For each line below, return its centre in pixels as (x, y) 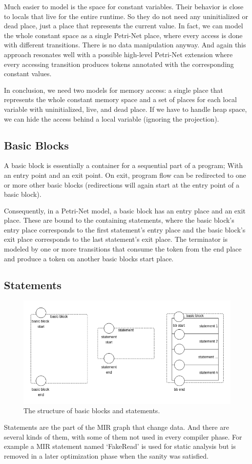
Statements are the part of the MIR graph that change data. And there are (116, 427)
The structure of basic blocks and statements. (92, 411)
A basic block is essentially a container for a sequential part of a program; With (124, 165)
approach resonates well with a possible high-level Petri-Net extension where (118, 54)
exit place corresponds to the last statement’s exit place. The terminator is (116, 239)
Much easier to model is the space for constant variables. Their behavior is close (124, 6)
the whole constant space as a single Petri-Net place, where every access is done (123, 35)
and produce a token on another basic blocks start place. (89, 258)
